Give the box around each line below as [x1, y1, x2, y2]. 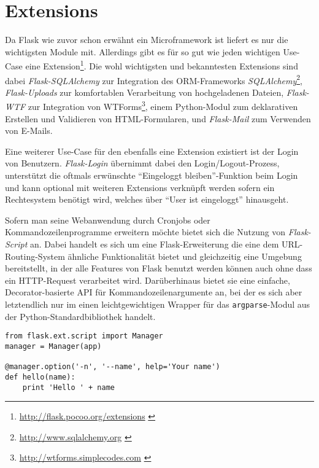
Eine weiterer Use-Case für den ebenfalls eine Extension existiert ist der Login [5, 144, 299, 157]
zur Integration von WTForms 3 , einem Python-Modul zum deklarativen [28, 98, 298, 113]
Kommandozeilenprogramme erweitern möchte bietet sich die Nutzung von [5, 225, 286, 238]
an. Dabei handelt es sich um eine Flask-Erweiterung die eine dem [29, 238, 279, 250]
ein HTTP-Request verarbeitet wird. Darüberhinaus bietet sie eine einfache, [5, 273, 290, 286]
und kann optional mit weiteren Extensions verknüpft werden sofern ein [5, 181, 275, 193]
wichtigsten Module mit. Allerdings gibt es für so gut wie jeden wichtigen [5, 45, 280, 58]
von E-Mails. [5, 124, 53, 137]
